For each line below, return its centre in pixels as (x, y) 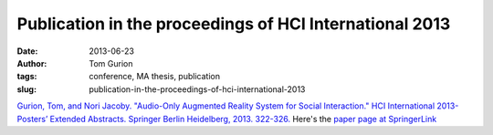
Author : (32, 63)
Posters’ (32, 119)
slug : (26, 89)
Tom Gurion (111, 63)
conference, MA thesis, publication (155, 77)
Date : (27, 51)
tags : (27, 77)
